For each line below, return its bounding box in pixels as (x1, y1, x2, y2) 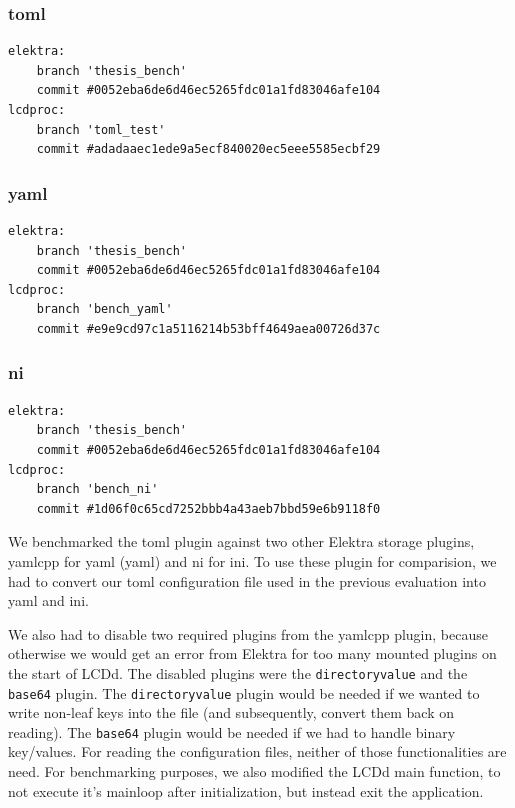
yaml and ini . (8, 590, 89, 611)
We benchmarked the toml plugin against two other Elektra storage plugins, (8, 531, 475, 552)
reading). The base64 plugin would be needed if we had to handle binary (8, 721, 456, 742)
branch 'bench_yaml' (36, 302, 173, 317)
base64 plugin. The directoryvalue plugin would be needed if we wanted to (8, 682, 480, 703)
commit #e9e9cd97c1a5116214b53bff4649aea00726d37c (36, 321, 381, 336)
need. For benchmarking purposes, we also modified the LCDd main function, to (8, 761, 501, 782)
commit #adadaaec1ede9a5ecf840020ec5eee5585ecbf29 (36, 142, 381, 157)
